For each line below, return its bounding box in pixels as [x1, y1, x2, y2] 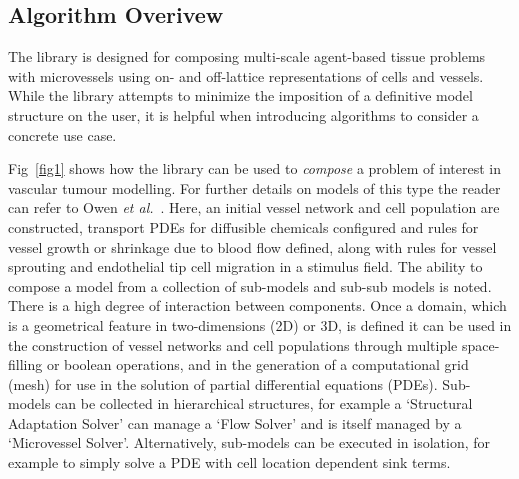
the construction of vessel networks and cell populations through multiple [8, 334, 458, 355]
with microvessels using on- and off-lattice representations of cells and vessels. [8, 65, 484, 86]
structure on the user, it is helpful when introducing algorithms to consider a [8, 104, 479, 125]
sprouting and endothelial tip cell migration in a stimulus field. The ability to [8, 256, 483, 277]
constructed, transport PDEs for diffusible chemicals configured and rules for [8, 216, 479, 237]
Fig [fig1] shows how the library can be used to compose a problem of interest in [8, 158, 501, 179]
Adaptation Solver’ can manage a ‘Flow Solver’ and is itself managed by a [8, 412, 462, 433]
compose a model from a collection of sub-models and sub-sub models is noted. [8, 275, 492, 296]
